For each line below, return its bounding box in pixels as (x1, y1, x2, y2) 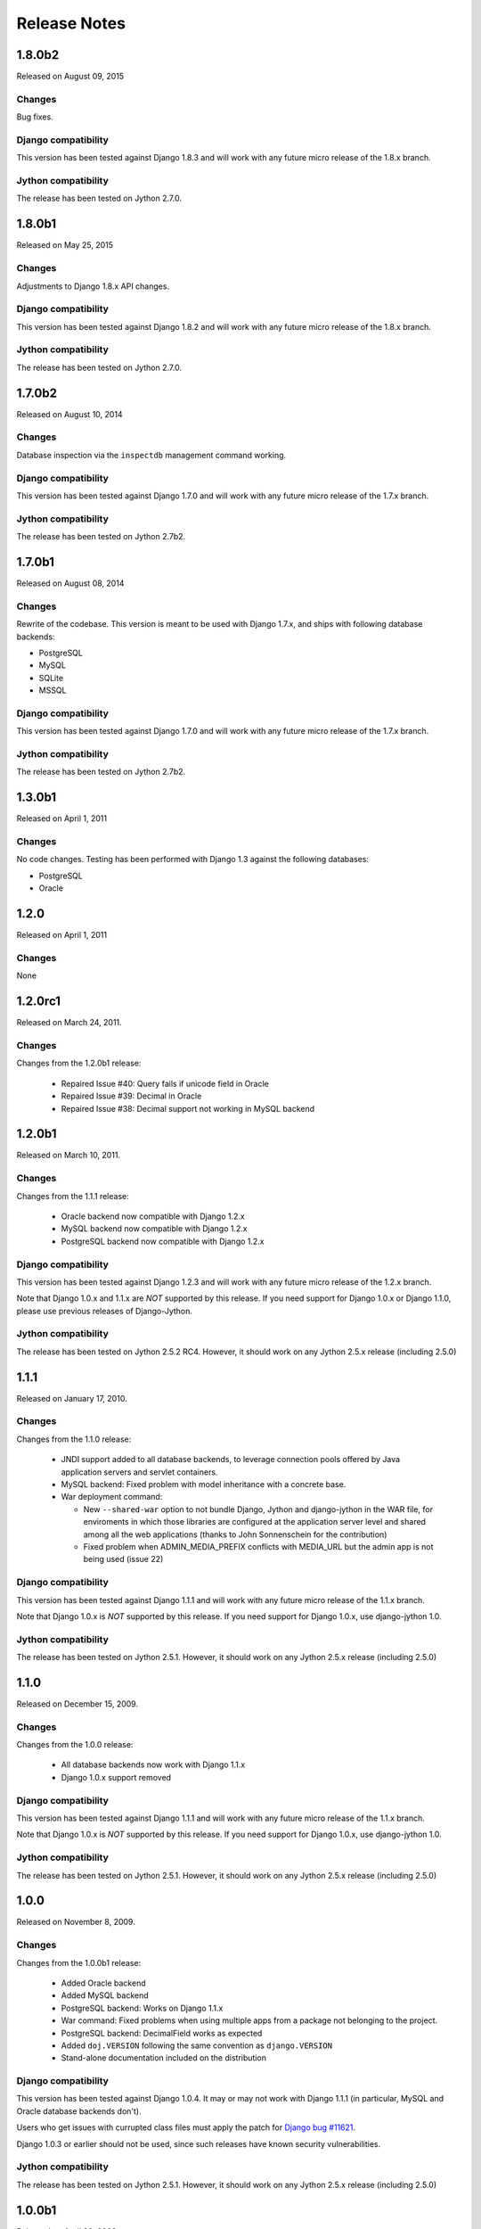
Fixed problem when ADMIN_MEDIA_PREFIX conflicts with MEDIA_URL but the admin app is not (83, 1541, 434, 1551)
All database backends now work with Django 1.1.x (61, 1759, 246, 1770)
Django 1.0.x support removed (61, 1772, 172, 1782)
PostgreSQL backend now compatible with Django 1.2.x (61, 1236, 265, 1246)
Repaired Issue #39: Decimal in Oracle (61, 1090, 202, 1101)
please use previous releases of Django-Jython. (16, 1305, 193, 1316)
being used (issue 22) (83, 1554, 164, 1565)
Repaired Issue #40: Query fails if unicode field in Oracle (61, 1078, 269, 1089)
